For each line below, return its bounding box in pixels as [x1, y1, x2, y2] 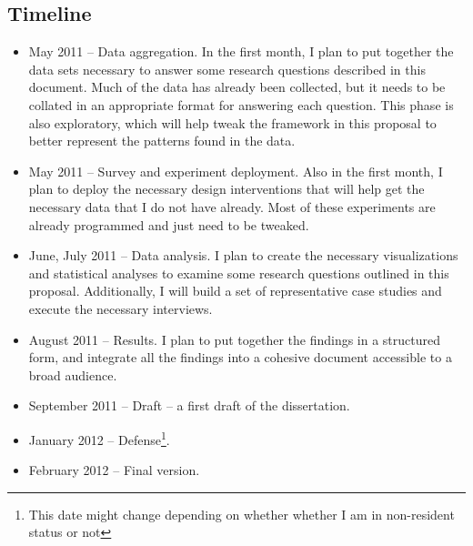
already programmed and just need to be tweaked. [28, 215, 309, 234]
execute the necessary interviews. [28, 298, 213, 318]
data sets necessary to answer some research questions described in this [28, 59, 426, 78]
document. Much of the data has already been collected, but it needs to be [28, 77, 446, 96]
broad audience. [28, 365, 117, 384]
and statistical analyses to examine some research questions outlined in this [28, 263, 449, 282]
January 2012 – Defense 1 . [28, 427, 170, 449]
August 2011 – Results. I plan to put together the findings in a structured [28, 329, 441, 349]
